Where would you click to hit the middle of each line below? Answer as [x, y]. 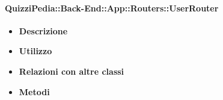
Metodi [34, 91]
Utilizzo [35, 51]
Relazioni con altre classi [72, 71]
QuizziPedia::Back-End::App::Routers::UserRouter [112, 8]
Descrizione [43, 30]
